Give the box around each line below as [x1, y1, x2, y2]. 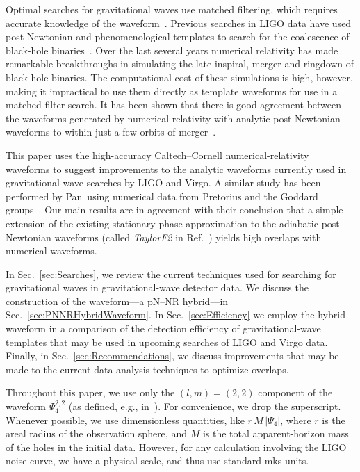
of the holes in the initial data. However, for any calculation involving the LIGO [6, 439, 347, 454]
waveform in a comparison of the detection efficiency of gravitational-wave [6, 321, 321, 336]
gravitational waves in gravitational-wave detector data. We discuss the [6, 280, 309, 295]
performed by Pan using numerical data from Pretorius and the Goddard [6, 188, 318, 203]
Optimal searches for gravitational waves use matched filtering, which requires [6, 2, 338, 16]
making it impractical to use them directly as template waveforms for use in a [6, 83, 338, 98]
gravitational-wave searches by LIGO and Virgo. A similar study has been [6, 175, 321, 190]
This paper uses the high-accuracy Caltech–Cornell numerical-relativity [6, 147, 309, 162]
